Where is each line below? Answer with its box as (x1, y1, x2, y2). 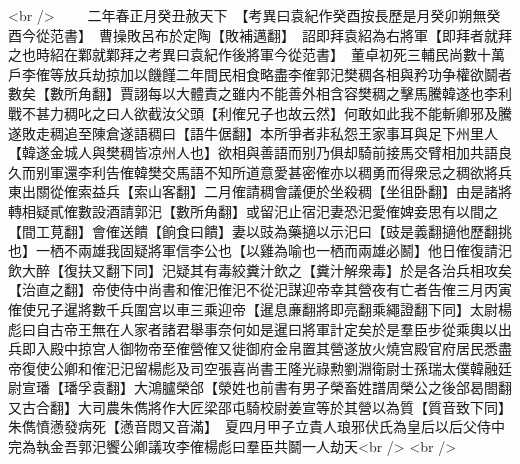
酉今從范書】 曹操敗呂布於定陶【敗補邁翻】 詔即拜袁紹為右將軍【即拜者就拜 (8, 24, 512, 45)
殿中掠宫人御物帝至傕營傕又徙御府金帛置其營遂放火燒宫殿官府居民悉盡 (49, 338, 512, 359)
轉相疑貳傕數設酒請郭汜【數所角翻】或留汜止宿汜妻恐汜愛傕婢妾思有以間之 (8, 200, 498, 221)
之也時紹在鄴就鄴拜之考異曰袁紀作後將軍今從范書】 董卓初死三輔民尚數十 (8, 44, 491, 65)
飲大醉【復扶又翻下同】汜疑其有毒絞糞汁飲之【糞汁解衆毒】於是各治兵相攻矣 (8, 259, 512, 280)
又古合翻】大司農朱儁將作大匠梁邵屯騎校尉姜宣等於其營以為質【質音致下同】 (8, 396, 512, 417)
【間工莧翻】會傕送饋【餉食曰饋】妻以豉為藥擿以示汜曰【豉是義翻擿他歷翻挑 (8, 220, 512, 241)
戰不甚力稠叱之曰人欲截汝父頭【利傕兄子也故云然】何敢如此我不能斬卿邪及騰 (8, 102, 512, 123)
